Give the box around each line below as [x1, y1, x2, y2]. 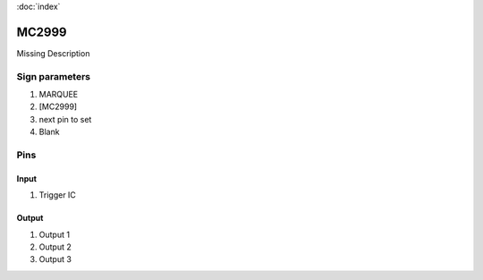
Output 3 [38, 254, 72, 265]
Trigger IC [38, 190, 76, 200]
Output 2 [38, 242, 72, 252]
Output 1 [38, 229, 71, 240]
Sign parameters [16, 70, 91, 82]
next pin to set [38, 114, 92, 124]
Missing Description [16, 47, 90, 58]
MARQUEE [38, 89, 79, 100]
